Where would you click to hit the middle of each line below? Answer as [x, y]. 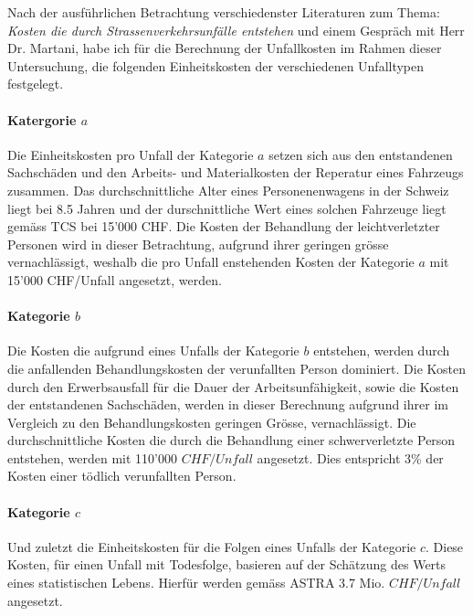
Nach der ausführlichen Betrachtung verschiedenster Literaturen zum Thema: [224, 12]
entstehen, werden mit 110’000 [92, 457]
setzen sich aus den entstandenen [361, 154]
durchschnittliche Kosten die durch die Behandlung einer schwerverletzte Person [231, 440]
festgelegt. [36, 84]
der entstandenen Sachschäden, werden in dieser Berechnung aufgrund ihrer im [228, 404]
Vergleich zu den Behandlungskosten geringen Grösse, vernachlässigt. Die [212, 422]
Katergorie [42, 119]
